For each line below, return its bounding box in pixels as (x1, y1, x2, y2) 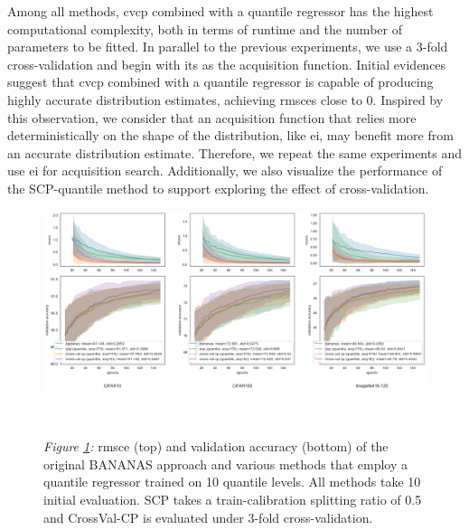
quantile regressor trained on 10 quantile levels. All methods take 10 (43, 472, 421, 491)
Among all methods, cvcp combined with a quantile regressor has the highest (7, 2, 434, 20)
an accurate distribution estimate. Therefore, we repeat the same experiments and (7, 143, 462, 162)
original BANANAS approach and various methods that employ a (43, 454, 408, 473)
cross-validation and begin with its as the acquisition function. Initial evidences (7, 54, 446, 73)
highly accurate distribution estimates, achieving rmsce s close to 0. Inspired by (7, 90, 444, 109)
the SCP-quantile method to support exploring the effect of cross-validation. (7, 178, 429, 197)
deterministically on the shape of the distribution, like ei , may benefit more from (7, 126, 454, 145)
